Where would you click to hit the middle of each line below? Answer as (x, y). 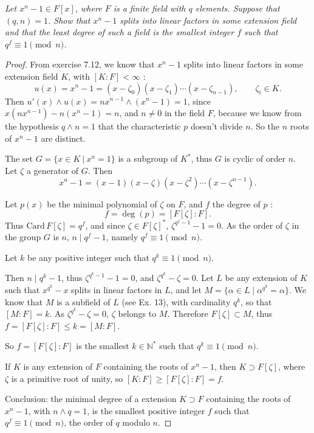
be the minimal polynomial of (102, 203)
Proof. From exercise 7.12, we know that (80, 64)
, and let (186, 290)
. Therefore (188, 313)
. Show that (69, 20)
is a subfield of (84, 301)
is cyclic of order (255, 158)
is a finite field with (149, 8)
